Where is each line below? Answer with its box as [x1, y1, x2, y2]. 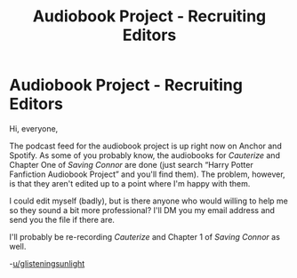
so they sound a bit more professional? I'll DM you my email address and [9, 204, 276, 215]
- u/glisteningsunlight [9, 258, 85, 268]
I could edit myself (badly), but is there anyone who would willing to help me [9, 195, 289, 206]
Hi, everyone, [9, 123, 59, 134]
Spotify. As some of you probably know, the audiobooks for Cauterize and [9, 149, 280, 161]
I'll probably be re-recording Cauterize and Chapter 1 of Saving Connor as [9, 231, 280, 242]
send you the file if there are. [9, 214, 116, 225]
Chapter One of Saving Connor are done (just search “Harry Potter [9, 159, 253, 170]
